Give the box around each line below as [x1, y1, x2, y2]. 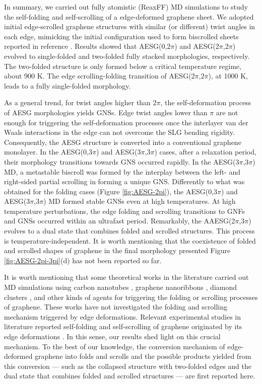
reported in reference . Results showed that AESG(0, [4, 41, 167, 51]
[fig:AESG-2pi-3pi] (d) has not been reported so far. [4, 255, 162, 265]
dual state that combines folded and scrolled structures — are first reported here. [4, 370, 255, 381]
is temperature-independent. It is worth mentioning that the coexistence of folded [4, 235, 256, 246]
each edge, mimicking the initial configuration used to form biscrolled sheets [4, 31, 239, 41]
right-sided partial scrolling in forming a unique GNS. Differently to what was [4, 176, 245, 187]
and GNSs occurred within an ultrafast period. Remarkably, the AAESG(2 [4, 215, 235, 226]
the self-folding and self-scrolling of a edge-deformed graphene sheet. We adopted [4, 11, 254, 22]
